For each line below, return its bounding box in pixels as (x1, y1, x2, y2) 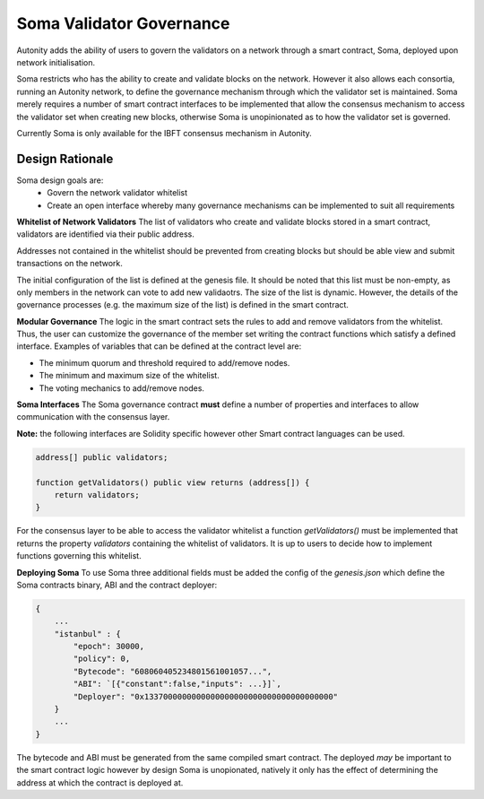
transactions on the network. (16, 258, 123, 269)
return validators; (54, 490, 141, 499)
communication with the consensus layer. (16, 412, 170, 422)
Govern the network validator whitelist (47, 187, 188, 198)
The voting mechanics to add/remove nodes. (39, 382, 205, 394)
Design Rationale (16, 151, 114, 166)
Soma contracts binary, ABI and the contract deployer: (16, 579, 218, 590)
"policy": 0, (73, 654, 131, 664)
